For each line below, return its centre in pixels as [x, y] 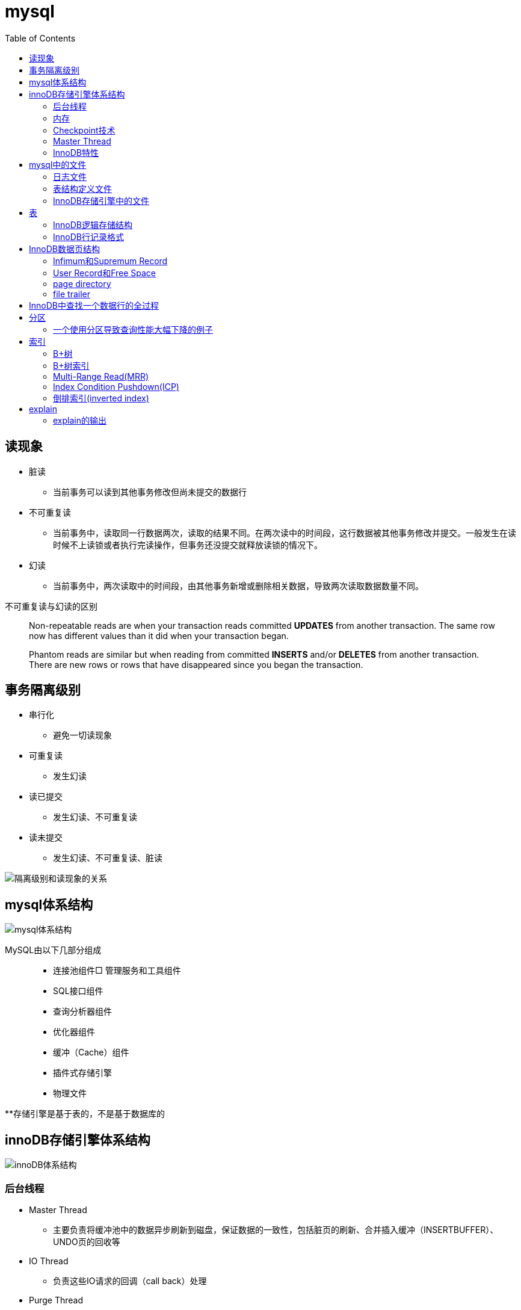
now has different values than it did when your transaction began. [159, 635]
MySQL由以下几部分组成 [53, 950]
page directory [82, 283]
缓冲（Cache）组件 [91, 1052]
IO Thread [49, 1261]
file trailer [72, 294]
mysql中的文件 [58, 164]
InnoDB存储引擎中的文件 [101, 200]
